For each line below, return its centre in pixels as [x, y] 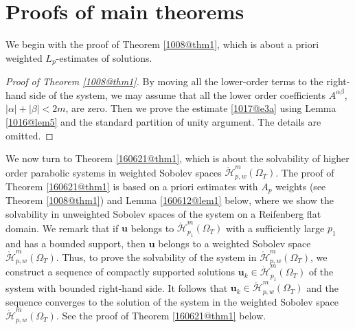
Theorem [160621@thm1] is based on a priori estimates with [132, 186]
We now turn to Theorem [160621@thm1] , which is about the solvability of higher [177, 158]
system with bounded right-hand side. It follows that [117, 287]
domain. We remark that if [62, 228]
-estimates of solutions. [104, 57]
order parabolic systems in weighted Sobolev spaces [114, 172]
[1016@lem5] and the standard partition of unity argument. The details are [163, 121]
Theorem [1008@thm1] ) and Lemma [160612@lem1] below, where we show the [170, 200]
